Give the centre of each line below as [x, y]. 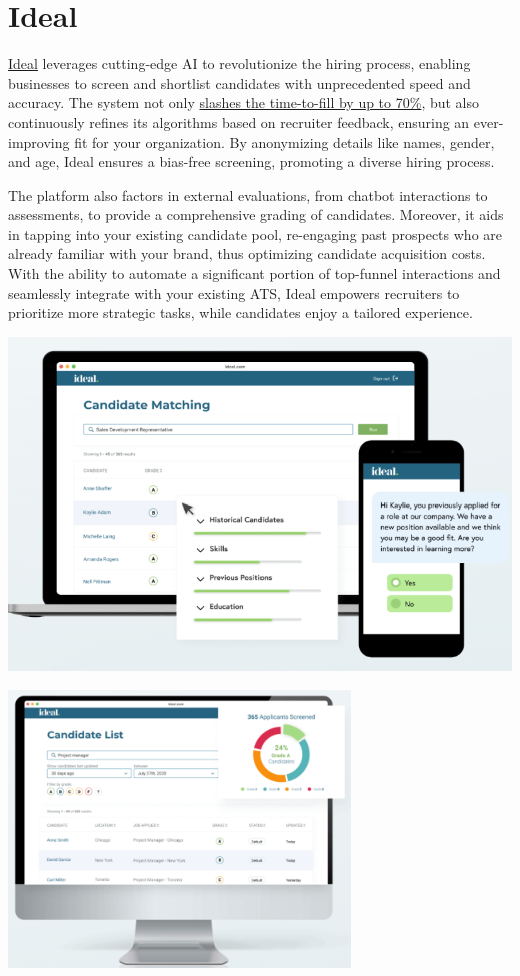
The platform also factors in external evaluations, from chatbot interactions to [248, 194]
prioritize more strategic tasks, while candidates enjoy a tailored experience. [240, 312]
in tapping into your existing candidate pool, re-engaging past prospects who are [255, 233]
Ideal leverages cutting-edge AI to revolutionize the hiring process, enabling [239, 63]
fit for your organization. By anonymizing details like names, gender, [284, 141]
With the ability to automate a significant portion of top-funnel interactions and [254, 273]
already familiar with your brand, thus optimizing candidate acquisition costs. [247, 253]
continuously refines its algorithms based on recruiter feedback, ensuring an [239, 121]
